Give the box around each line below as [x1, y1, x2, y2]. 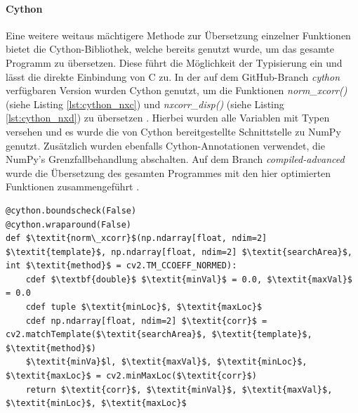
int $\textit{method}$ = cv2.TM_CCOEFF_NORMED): [6, 261, 237, 271]
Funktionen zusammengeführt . [6, 179, 140, 194]
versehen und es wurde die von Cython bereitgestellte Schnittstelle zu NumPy [6, 124, 341, 138]
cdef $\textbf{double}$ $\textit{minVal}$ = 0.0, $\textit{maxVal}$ [25, 274, 352, 284]
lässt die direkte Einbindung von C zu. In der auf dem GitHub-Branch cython [6, 69, 340, 84]
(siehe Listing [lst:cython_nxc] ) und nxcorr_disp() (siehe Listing [6, 96, 284, 111]
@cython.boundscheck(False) [6, 205, 137, 216]
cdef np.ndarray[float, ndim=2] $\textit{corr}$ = [25, 315, 267, 326]
